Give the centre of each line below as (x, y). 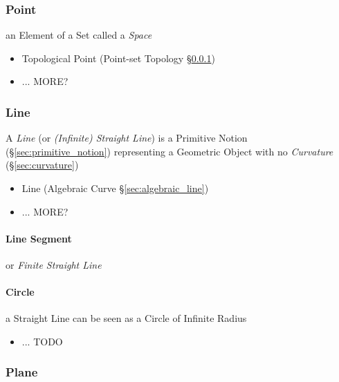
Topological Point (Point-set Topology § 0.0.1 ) (118, 58)
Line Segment (39, 238)
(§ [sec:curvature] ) (42, 165)
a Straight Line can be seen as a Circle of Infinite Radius (126, 318)
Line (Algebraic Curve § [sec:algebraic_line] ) (115, 188)
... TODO (42, 341)
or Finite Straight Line (54, 264)
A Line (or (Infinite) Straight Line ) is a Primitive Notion (127, 138)
